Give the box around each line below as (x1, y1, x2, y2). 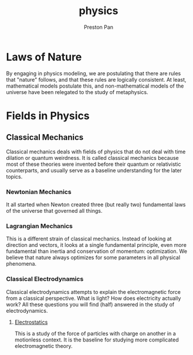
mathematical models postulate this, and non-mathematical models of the (6, 82, 184, 89)
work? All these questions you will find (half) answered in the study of (6, 301, 175, 308)
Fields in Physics (6, 109, 90, 122)
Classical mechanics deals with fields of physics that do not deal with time (6, 148, 186, 155)
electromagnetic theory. (14, 342, 73, 349)
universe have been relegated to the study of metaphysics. (6, 88, 148, 95)
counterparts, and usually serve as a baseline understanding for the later (6, 166, 182, 174)
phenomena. (6, 260, 37, 267)
